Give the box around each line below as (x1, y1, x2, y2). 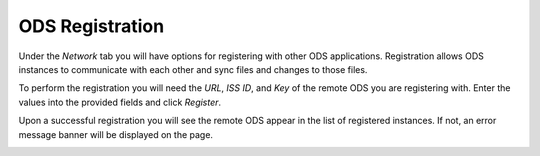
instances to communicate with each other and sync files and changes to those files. (18, 63, 368, 75)
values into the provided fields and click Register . (18, 96, 222, 108)
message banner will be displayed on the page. (18, 128, 214, 140)
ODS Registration (18, 15, 165, 37)
